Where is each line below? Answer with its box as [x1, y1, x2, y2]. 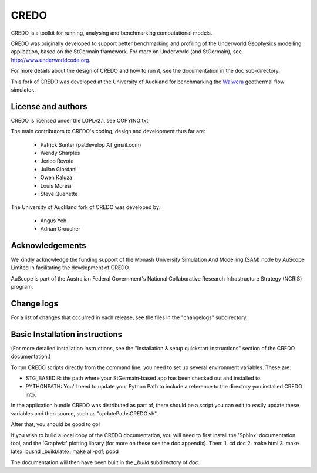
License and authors [11, 102, 87, 112]
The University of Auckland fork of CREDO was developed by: [11, 204, 161, 211]
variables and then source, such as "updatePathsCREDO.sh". [11, 410, 158, 417]
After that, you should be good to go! [11, 421, 100, 428]
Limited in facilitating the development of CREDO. [11, 264, 130, 271]
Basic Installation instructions [11, 329, 123, 339]
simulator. [11, 86, 35, 93]
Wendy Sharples [40, 149, 80, 156]
